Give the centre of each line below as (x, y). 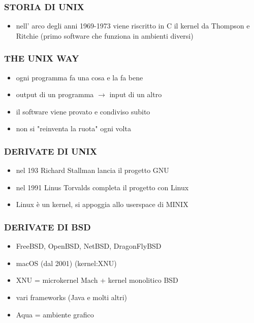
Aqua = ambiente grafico (55, 314)
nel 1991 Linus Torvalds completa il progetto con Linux (102, 187)
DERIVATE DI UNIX (51, 151)
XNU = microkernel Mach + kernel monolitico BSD (97, 280)
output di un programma (55, 94)
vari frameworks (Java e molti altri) (71, 297)
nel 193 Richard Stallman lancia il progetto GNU (92, 170)
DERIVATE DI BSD (47, 227)
